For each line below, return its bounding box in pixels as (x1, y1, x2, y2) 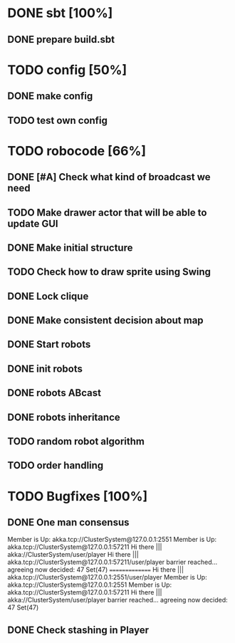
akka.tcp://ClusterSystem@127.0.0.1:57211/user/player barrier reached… (7, 558, 218, 567)
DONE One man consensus (7, 516, 130, 528)
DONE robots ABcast (7, 387, 102, 399)
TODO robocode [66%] (7, 142, 147, 159)
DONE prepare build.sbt (7, 33, 115, 46)
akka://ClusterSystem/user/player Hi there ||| (7, 550, 139, 559)
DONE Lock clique (7, 290, 89, 302)
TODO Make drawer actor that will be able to (7, 207, 207, 219)
